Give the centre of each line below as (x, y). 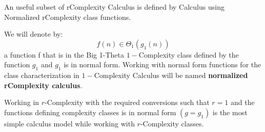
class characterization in (42, 75)
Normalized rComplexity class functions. (68, 17)
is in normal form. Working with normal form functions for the (162, 64)
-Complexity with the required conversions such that (127, 102)
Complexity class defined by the (189, 54)
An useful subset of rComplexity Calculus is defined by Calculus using (114, 7)
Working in (22, 102)
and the (243, 102)
